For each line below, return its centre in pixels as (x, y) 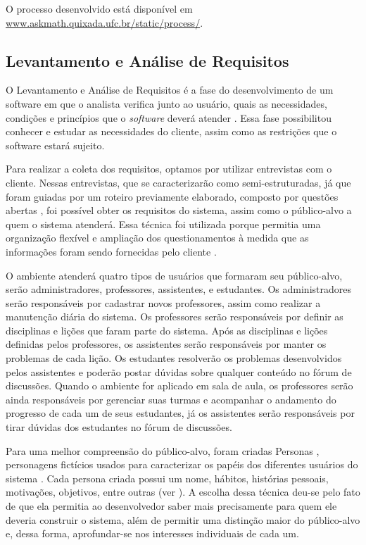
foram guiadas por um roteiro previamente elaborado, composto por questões (172, 196)
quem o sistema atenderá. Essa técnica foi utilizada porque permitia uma (163, 224)
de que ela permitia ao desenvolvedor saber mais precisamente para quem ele (171, 506)
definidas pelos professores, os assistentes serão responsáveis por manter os (166, 344)
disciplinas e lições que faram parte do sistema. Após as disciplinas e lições (167, 330)
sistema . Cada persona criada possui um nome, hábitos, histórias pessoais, (167, 478)
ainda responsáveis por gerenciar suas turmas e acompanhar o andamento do (171, 399)
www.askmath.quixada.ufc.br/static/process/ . (105, 22)
